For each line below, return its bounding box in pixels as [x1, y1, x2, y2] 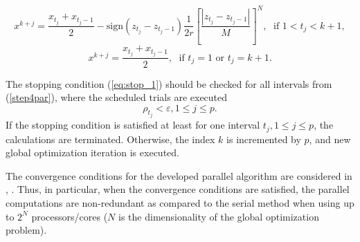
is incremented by [226, 131, 301, 146]
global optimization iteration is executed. [6, 145, 179, 160]
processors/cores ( [31, 209, 108, 223]
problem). [6, 223, 47, 237]
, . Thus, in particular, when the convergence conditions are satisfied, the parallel [6, 182, 350, 196]
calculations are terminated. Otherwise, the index [6, 131, 215, 146]
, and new [309, 131, 351, 146]
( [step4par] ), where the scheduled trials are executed [6, 90, 228, 104]
